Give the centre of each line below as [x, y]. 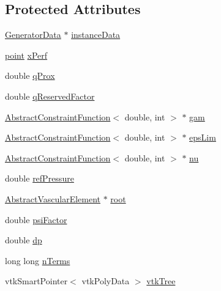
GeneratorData [33, 35]
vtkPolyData [106, 281]
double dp [24, 240]
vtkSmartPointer [36, 281]
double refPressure [39, 178]
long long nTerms [38, 260]
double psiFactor [36, 219]
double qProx [30, 76]
